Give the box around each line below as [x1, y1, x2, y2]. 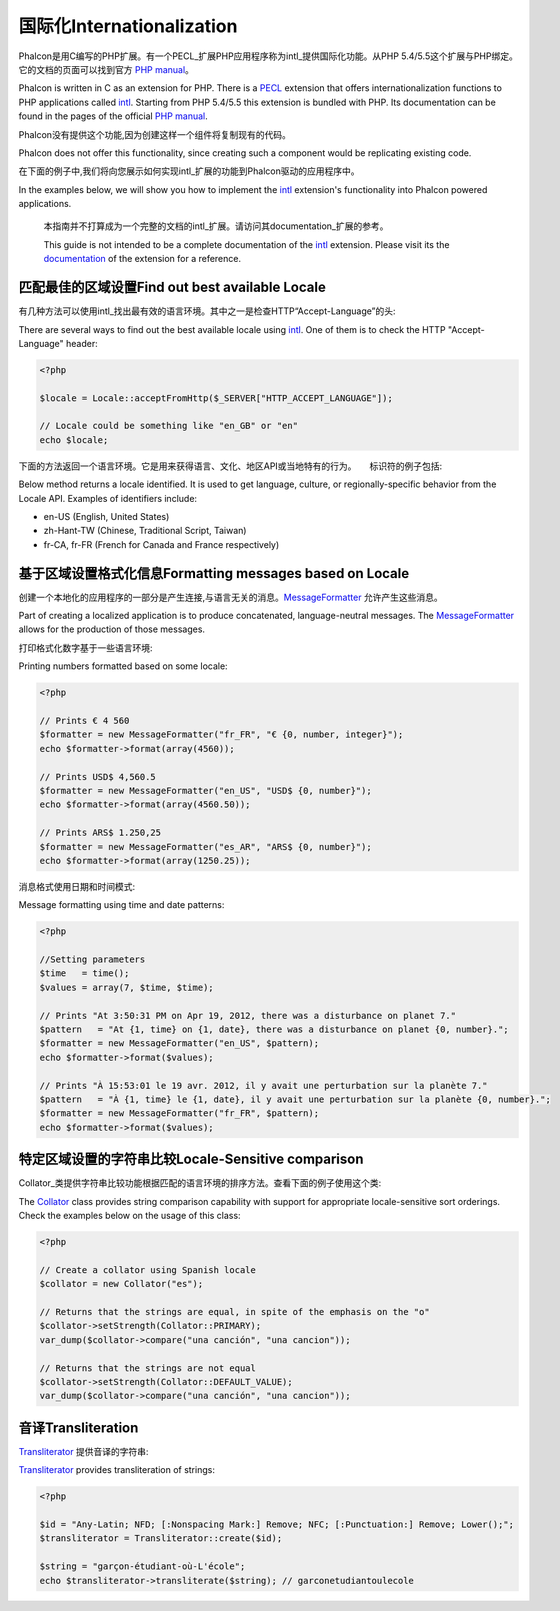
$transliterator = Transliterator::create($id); [39, 1533, 283, 1544]
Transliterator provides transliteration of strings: [18, 1464, 215, 1476]
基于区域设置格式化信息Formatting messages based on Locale [18, 565, 410, 582]
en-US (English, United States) [43, 511, 170, 523]
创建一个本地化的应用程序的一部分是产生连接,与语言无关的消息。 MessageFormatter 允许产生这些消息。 [18, 591, 444, 603]
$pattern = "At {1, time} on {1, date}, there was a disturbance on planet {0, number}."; [39, 1024, 509, 1035]
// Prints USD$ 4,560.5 [39, 771, 157, 782]
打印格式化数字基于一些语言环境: [18, 641, 154, 654]
